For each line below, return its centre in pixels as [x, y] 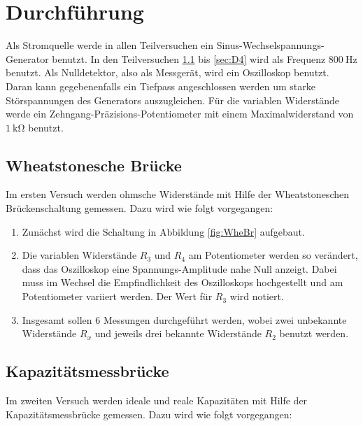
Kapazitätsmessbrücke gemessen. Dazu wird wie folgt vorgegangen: [149, 414]
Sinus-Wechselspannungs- [270, 45]
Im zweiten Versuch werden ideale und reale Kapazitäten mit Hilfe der [157, 400]
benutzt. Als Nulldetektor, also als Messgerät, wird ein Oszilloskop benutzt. [168, 72]
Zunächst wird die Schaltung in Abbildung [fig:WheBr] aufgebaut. [163, 231]
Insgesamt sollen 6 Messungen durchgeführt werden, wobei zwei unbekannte [184, 319]
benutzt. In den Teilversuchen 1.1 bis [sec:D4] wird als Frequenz [189, 58]
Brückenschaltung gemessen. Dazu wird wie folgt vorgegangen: [140, 208]
